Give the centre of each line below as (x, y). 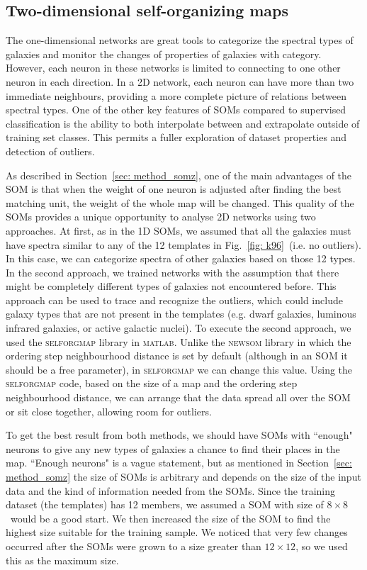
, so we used (322, 546)
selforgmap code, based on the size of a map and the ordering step (152, 383)
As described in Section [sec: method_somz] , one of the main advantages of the (179, 175)
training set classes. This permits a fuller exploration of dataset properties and (176, 137)
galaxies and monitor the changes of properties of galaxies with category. (164, 54)
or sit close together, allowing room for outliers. (109, 411)
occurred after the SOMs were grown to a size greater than (134, 546)
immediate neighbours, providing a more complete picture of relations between (176, 95)
